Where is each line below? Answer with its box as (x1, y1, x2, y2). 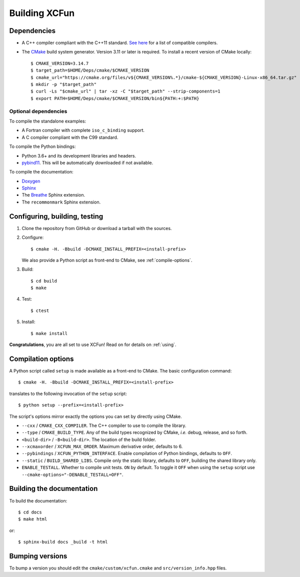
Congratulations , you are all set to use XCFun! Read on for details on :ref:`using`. (9, 341, 176, 347)
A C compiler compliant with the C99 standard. (21, 134, 118, 140)
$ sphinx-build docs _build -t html (18, 539, 108, 545)
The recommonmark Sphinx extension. (21, 199, 101, 205)
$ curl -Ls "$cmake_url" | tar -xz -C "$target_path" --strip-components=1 (30, 88, 220, 94)
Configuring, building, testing (9, 212, 103, 220)
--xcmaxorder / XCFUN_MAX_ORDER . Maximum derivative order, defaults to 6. (21, 443, 183, 449)
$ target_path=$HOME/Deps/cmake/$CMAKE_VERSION (30, 67, 149, 73)
